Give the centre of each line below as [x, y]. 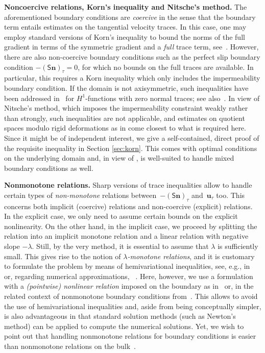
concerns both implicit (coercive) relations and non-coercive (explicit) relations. [128, 206]
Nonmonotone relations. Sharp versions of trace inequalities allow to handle [128, 185]
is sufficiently [238, 246]
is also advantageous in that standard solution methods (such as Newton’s [120, 316]
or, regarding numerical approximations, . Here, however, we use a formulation [129, 276]
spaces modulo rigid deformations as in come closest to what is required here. [125, 128]
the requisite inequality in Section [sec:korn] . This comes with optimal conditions [131, 148]
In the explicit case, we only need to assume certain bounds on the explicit [121, 216]
